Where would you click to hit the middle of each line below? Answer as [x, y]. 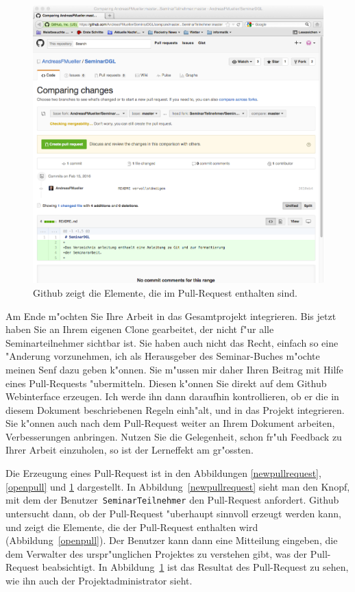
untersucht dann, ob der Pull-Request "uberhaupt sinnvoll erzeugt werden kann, [173, 513]
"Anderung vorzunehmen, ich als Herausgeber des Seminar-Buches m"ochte [163, 356]
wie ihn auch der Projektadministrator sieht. [99, 580]
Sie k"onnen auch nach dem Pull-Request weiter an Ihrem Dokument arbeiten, [170, 423]
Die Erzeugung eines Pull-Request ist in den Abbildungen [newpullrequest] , [163, 473]
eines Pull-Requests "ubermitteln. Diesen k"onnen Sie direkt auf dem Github [166, 383]
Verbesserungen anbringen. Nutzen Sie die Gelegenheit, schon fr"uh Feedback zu [174, 436]
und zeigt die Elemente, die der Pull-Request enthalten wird [132, 527]
